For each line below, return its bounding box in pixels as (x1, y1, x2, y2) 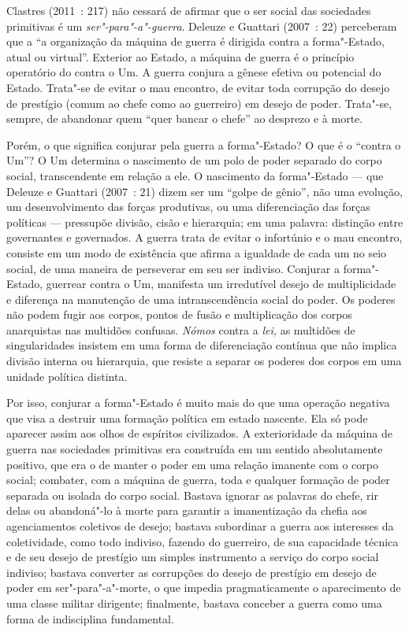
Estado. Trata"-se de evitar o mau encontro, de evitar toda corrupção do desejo (6, 79, 390, 95)
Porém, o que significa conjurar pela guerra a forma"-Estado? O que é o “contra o (6, 136, 401, 153)
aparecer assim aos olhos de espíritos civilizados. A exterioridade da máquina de (6, 425, 392, 442)
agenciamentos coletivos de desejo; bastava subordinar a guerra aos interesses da (6, 518, 394, 534)
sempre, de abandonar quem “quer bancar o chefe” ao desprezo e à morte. (6, 110, 363, 127)
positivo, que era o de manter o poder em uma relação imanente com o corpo (6, 456, 378, 472)
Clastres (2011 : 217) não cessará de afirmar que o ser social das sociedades (6, 2, 371, 18)
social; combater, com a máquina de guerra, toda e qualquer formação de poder (6, 471, 390, 488)
